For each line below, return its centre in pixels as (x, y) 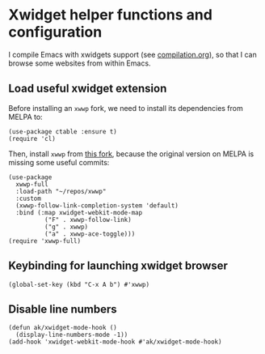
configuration (55, 32)
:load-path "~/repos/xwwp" (61, 191)
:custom (29, 198)
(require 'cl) (32, 139)
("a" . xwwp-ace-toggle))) (90, 234)
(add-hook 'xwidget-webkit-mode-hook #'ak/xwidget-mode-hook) (115, 342)
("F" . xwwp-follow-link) (88, 220)
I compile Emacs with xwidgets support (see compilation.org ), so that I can (132, 54)
